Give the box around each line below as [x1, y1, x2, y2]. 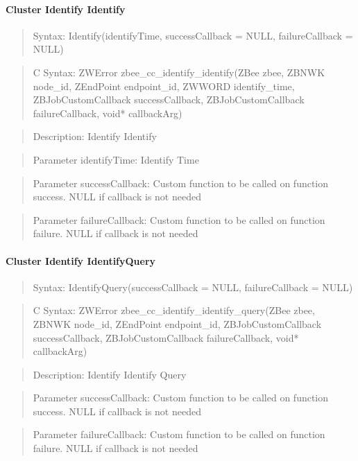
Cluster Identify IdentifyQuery [6, 253, 156, 268]
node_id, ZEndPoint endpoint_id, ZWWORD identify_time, [33, 78, 295, 93]
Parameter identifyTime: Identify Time [33, 152, 199, 166]
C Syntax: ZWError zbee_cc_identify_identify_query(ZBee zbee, [33, 303, 315, 318]
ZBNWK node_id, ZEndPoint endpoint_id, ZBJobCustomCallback [33, 316, 322, 331]
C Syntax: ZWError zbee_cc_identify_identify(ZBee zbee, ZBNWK [33, 64, 325, 79]
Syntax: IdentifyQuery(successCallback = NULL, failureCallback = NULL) [33, 279, 353, 294]
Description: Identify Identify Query [33, 367, 187, 381]
